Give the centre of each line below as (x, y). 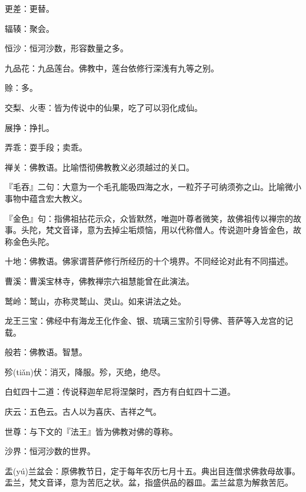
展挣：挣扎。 (29, 127)
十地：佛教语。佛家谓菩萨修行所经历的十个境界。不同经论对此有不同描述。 (149, 261)
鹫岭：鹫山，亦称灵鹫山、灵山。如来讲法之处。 (95, 301)
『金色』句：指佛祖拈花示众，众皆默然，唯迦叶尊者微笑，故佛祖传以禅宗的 (149, 218)
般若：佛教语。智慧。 (46, 352)
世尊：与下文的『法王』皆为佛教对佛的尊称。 (91, 431)
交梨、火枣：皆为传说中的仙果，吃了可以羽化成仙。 (104, 107)
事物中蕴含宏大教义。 (46, 198)
